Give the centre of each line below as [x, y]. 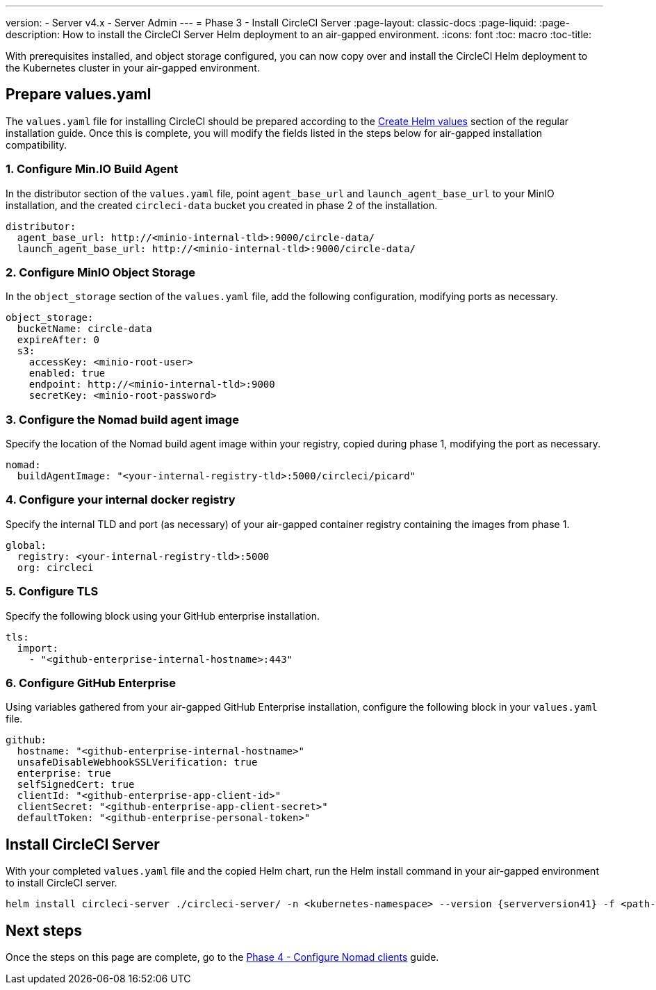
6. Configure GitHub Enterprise [91, 683]
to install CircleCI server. [61, 883]
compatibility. [36, 145]
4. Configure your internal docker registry [121, 500]
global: [26, 545]
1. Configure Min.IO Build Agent [92, 169]
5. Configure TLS [52, 592]
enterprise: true [64, 774]
